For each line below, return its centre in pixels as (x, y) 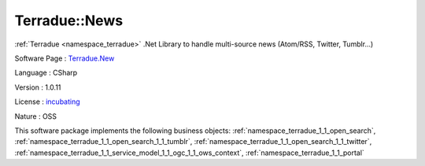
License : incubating (47, 101)
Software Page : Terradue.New (65, 58)
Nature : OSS (36, 116)
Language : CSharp (46, 73)
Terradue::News (69, 20)
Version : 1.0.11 (38, 87)
